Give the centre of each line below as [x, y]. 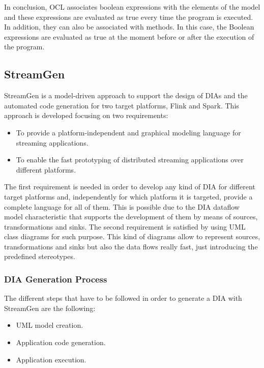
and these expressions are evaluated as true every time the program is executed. [129, 17]
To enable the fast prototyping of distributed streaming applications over [130, 160]
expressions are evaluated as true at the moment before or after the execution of [129, 36]
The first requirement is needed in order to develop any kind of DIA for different [130, 187]
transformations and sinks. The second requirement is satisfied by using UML [125, 226]
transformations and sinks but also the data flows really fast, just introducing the [131, 246]
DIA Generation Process [56, 279]
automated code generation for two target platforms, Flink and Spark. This [122, 105]
